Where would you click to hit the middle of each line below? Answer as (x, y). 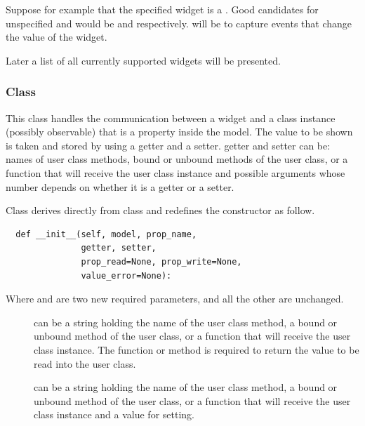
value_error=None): (126, 275)
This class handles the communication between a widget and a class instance (171, 118)
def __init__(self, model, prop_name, (106, 234)
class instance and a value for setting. (114, 414)
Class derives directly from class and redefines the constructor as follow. (160, 210)
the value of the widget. (57, 37)
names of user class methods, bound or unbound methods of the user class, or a (177, 159)
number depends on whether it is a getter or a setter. (120, 186)
